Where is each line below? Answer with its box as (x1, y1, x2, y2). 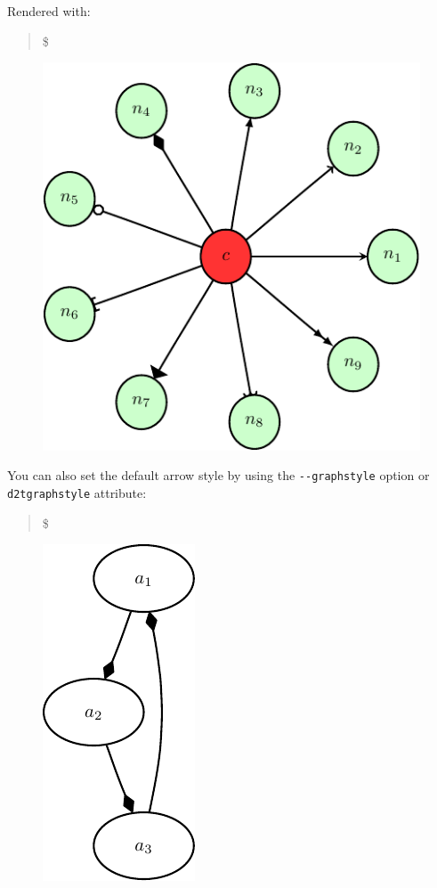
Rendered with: (7, 2, 91, 20)
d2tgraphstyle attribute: (7, 484, 147, 502)
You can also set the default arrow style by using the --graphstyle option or (7, 466, 430, 485)
